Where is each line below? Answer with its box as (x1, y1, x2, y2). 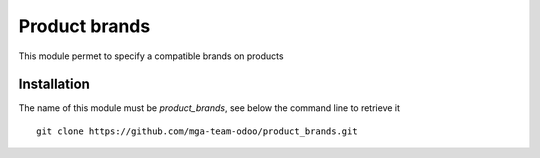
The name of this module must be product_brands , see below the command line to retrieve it (18, 102, 400, 114)
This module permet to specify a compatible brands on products (18, 50, 284, 62)
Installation (18, 76, 90, 93)
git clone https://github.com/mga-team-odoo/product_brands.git (36, 125, 359, 137)
